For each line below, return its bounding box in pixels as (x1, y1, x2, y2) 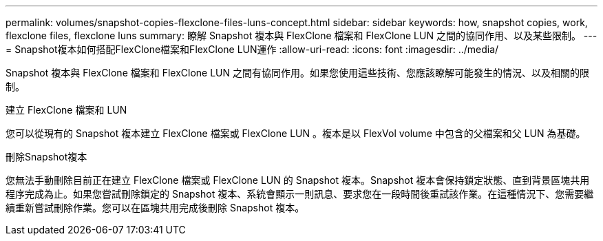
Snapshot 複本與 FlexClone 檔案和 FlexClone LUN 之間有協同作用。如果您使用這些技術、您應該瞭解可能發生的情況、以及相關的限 (6, 67, 590, 78)
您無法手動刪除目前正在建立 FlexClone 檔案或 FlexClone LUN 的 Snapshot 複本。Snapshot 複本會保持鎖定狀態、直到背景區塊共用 (6, 174, 590, 186)
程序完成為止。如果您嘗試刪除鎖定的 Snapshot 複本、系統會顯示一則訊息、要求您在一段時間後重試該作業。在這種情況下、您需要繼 (6, 188, 594, 200)
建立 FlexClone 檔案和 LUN (6, 104, 127, 116)
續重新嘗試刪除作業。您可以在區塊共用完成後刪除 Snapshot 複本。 (6, 202, 305, 213)
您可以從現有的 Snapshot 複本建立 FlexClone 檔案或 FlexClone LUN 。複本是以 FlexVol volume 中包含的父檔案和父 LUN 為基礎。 (6, 127, 586, 139)
